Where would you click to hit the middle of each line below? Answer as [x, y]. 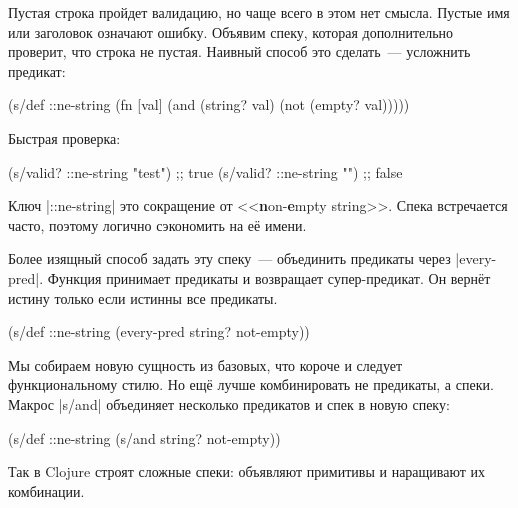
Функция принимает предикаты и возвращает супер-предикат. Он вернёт [269, 277]
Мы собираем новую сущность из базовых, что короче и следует [205, 364]
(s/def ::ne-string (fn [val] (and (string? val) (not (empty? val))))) [209, 104]
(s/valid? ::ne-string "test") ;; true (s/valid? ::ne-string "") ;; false [205, 171]
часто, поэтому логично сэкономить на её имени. [157, 224]
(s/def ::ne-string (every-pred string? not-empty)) [159, 331]
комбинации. [46, 490]
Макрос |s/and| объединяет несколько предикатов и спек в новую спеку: [229, 403]
